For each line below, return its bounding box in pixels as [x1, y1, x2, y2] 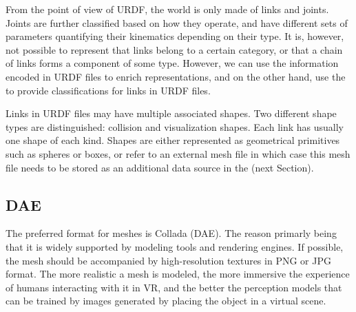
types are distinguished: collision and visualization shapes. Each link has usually [6, 119, 344, 134]
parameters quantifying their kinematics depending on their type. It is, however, [6, 29, 344, 43]
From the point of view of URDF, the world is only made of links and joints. [6, 2, 329, 16]
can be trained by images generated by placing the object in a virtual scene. [6, 293, 326, 308]
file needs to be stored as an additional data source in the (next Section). [6, 160, 314, 174]
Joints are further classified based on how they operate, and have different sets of [6, 15, 348, 30]
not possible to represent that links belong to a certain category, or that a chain [6, 42, 343, 56]
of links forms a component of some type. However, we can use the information [6, 56, 339, 70]
